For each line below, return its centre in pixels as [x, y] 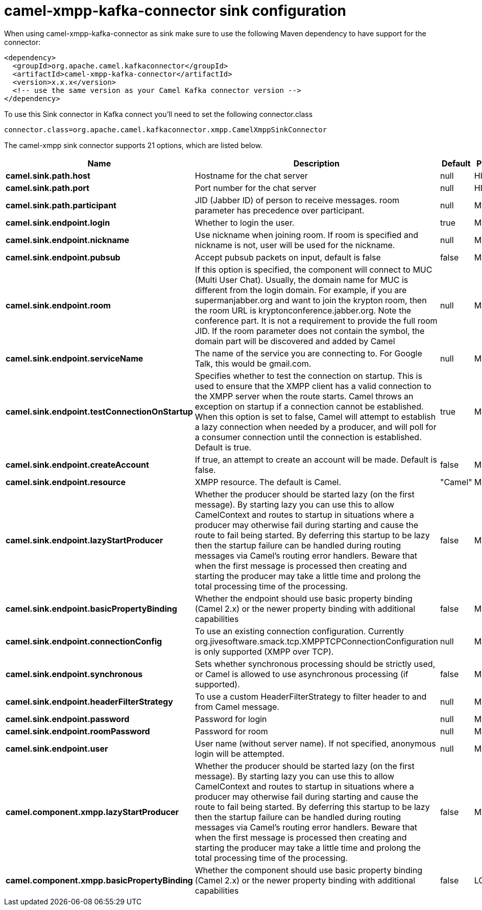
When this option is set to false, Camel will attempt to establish [315, 416]
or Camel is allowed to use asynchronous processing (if [302, 674]
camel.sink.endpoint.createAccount [77, 464]
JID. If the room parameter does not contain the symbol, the [310, 331]
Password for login [231, 719]
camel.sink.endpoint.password [68, 719]
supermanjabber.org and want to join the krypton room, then [311, 300]
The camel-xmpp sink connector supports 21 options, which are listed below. [134, 145]
